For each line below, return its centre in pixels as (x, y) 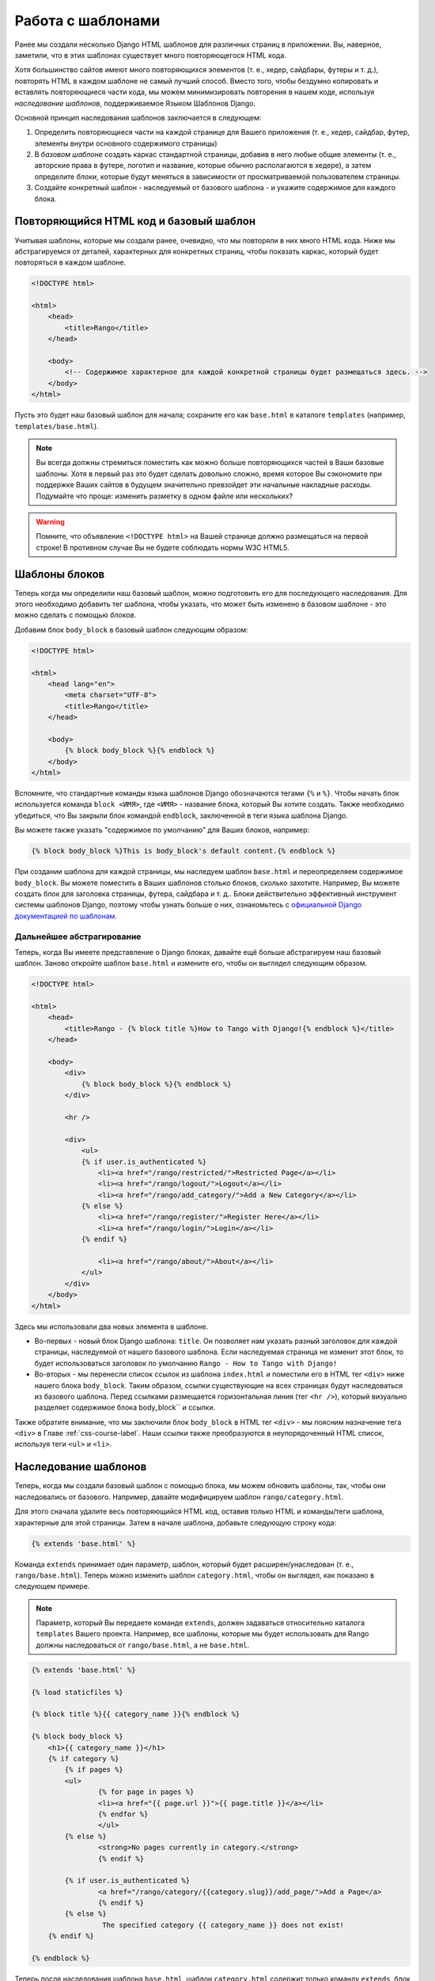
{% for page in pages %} (146, 1792)
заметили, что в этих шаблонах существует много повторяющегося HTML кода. (150, 55)
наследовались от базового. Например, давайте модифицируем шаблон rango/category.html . (179, 1497)
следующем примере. (52, 1586)
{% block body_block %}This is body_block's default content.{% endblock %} (183, 851)
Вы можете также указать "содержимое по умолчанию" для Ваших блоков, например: (162, 830)
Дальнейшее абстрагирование (78, 937)
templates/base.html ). (57, 426)
